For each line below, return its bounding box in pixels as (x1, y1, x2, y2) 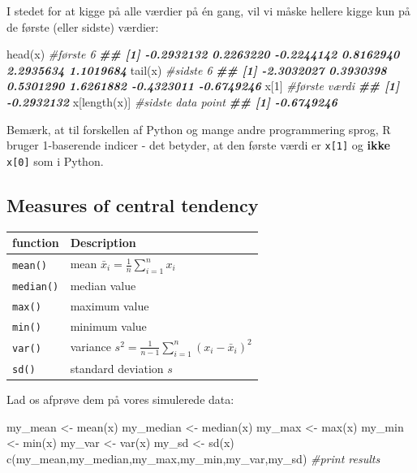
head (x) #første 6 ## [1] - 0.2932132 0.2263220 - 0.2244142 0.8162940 (6, 46, 400, 63)
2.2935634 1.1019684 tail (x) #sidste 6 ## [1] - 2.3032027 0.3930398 (6, 61, 387, 78)
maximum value (70, 297, 149, 314)
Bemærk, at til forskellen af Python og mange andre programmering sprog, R (6, 120, 391, 137)
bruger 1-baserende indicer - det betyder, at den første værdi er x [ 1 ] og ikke (6, 137, 390, 154)
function (12, 234, 59, 251)
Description (70, 234, 136, 251)
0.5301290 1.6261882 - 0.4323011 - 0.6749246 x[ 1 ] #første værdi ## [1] (6, 77, 400, 94)
